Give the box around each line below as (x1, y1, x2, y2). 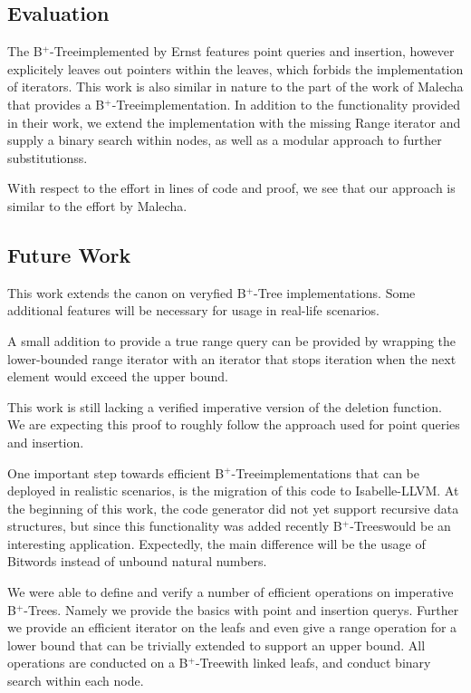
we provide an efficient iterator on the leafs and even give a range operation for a (7, 618, 457, 637)
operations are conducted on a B (7, 653, 188, 672)
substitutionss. (7, 148, 88, 167)
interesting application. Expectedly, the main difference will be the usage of (7, 534, 426, 553)
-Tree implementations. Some (254, 283, 416, 302)
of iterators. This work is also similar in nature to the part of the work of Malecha (7, 77, 464, 96)
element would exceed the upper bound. (7, 367, 228, 386)
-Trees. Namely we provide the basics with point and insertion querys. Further (24, 600, 459, 619)
